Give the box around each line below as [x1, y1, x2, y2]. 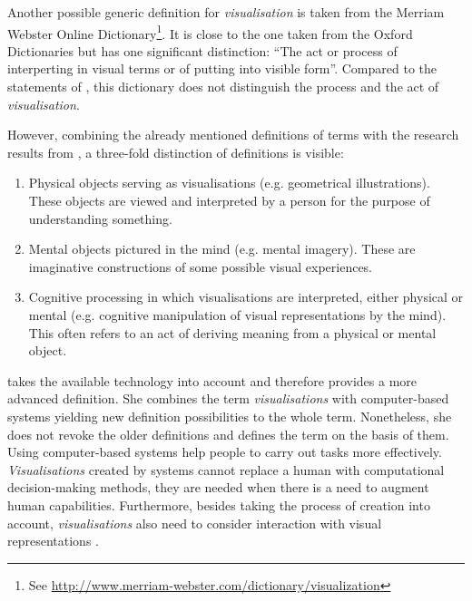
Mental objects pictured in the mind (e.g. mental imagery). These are [28, 239, 416, 258]
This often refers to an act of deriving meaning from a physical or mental [28, 323, 437, 342]
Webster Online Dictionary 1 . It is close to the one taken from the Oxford [7, 21, 413, 43]
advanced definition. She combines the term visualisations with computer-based [7, 389, 449, 408]
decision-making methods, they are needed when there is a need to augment [7, 478, 429, 497]
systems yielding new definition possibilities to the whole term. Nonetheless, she [7, 406, 452, 425]
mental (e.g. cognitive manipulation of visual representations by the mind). [28, 305, 447, 324]
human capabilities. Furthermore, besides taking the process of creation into [7, 495, 430, 514]
